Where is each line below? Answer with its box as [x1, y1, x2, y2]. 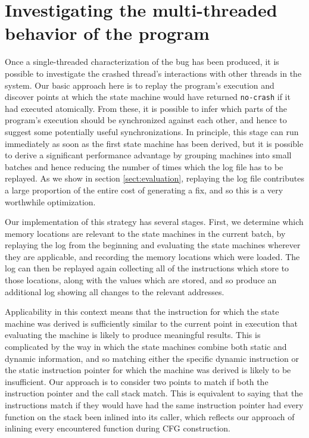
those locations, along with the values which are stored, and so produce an [5, 274, 277, 286]
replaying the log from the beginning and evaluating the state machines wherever [5, 239, 301, 251]
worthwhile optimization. [5, 195, 96, 208]
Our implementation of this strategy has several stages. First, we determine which [5, 215, 304, 228]
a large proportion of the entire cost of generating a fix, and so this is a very [5, 183, 283, 196]
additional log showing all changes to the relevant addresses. [5, 285, 224, 298]
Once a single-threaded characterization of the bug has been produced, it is [5, 55, 279, 68]
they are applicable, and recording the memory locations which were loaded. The [5, 250, 300, 262]
